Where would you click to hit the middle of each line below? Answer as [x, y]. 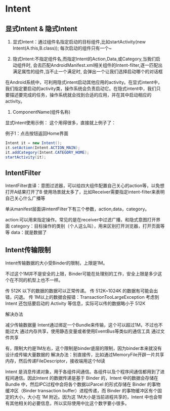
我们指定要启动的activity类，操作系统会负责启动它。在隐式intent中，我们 [81, 88]
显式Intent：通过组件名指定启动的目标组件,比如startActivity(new [79, 42]
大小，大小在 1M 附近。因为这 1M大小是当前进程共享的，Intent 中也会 [86, 397]
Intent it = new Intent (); [34, 143]
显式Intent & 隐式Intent [41, 29]
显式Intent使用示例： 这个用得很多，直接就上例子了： [61, 123]
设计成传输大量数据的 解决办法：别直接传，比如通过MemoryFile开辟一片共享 [85, 355]
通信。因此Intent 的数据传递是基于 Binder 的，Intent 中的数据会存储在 [86, 378]
